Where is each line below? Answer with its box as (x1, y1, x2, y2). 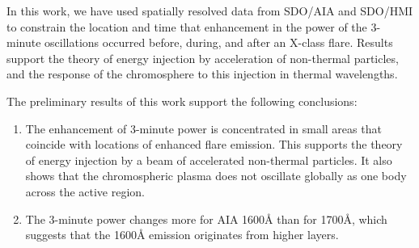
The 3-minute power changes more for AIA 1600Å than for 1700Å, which (25, 210, 387, 227)
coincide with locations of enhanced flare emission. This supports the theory (25, 136, 403, 153)
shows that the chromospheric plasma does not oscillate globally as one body (25, 167, 407, 184)
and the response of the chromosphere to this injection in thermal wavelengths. (6, 65, 398, 82)
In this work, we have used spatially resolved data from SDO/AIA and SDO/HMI (6, 2, 413, 19)
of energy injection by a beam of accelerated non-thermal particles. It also (25, 151, 392, 168)
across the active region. (25, 183, 146, 200)
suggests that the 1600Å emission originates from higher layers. (25, 226, 339, 243)
